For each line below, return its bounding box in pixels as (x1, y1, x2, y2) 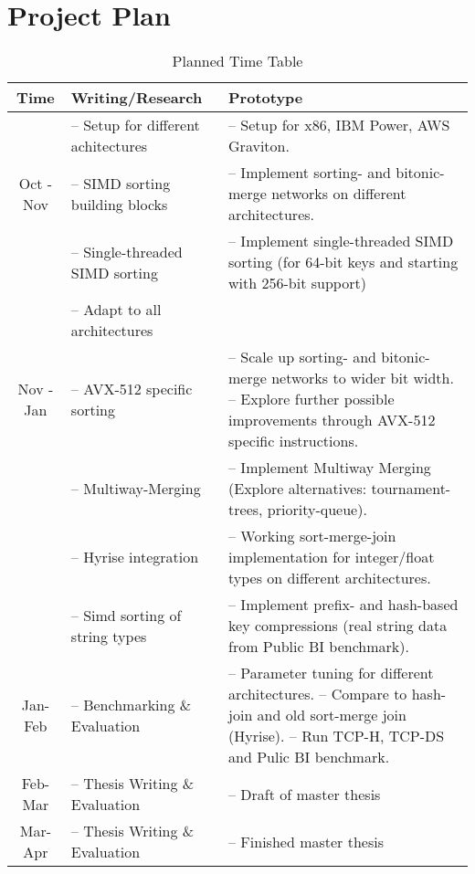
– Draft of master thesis (228, 783, 381, 805)
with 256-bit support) (228, 272, 366, 294)
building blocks (70, 193, 168, 215)
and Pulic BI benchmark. (228, 746, 390, 768)
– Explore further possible (228, 388, 395, 410)
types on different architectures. (228, 567, 431, 589)
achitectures (70, 135, 148, 157)
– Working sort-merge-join (228, 525, 396, 547)
